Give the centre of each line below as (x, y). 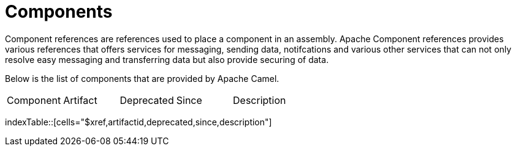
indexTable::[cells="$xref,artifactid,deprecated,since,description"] (138, 122)
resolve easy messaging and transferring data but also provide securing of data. (167, 59)
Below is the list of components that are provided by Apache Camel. (142, 78)
